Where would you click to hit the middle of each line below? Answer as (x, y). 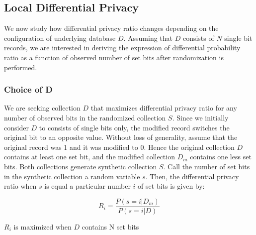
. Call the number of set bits (207, 166)
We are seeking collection (42, 108)
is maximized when (43, 226)
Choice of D (28, 89)
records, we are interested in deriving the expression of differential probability (122, 48)
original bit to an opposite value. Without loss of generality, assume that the (121, 137)
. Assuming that (148, 38)
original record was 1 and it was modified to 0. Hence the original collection (119, 147)
